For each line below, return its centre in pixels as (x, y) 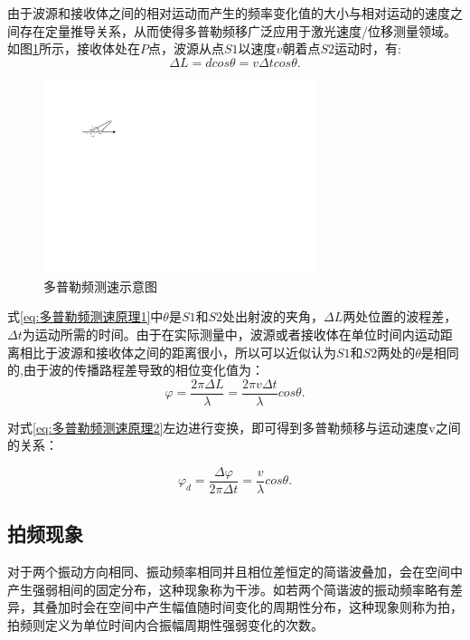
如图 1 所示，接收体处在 (74, 48)
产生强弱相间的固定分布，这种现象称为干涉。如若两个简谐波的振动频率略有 (229, 589)
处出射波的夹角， (273, 316)
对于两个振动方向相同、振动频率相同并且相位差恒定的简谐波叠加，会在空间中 (235, 572)
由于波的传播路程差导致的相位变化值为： (143, 370)
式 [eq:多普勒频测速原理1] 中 (85, 316)
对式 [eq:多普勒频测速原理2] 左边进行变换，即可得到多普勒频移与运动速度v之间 (234, 427)
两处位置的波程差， (400, 316)
